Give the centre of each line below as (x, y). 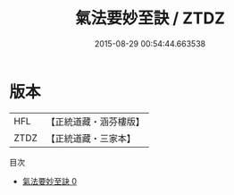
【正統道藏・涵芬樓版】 (96, 122)
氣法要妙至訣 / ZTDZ (150, 18)
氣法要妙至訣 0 (50, 181)
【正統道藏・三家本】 (91, 138)
